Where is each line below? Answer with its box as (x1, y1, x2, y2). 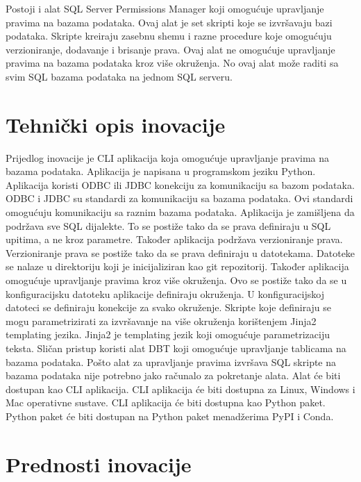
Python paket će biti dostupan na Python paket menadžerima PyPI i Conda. (6, 408, 334, 423)
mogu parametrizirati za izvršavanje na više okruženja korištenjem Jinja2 (6, 313, 317, 328)
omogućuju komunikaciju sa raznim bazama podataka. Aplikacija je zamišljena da (6, 205, 355, 219)
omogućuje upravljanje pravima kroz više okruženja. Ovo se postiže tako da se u (6, 273, 347, 288)
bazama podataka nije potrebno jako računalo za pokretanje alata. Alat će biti (6, 368, 341, 383)
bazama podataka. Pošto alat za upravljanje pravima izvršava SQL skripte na (6, 354, 337, 369)
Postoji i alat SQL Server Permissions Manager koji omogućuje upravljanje (6, 1, 324, 15)
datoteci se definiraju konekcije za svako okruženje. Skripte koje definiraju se (6, 300, 332, 315)
